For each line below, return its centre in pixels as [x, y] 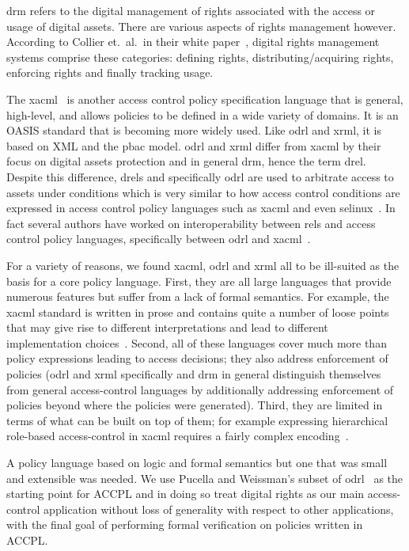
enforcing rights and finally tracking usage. [110, 72]
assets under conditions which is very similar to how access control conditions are [203, 192]
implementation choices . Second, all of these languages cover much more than [197, 342]
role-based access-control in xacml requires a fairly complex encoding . [178, 436]
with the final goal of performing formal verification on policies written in [185, 524]
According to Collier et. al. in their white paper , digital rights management [193, 42]
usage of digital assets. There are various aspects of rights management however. [201, 26]
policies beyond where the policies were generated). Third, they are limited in [195, 405]
